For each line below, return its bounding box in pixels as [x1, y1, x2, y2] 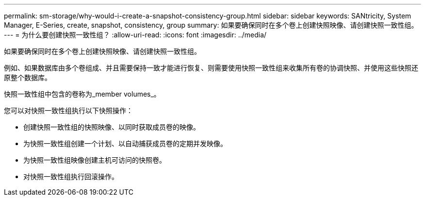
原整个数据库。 [4, 73, 51, 82]
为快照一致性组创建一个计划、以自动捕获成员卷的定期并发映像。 [23, 139, 227, 148]
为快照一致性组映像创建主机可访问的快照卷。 [23, 156, 166, 164]
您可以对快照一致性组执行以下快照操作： [4, 106, 133, 115]
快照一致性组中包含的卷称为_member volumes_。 [4, 90, 161, 98]
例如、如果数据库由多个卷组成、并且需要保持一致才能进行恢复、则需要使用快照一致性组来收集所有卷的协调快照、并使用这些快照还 [4, 64, 418, 72]
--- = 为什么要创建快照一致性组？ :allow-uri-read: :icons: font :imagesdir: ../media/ [4, 31, 267, 39]
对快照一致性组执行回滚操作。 [23, 172, 118, 181]
